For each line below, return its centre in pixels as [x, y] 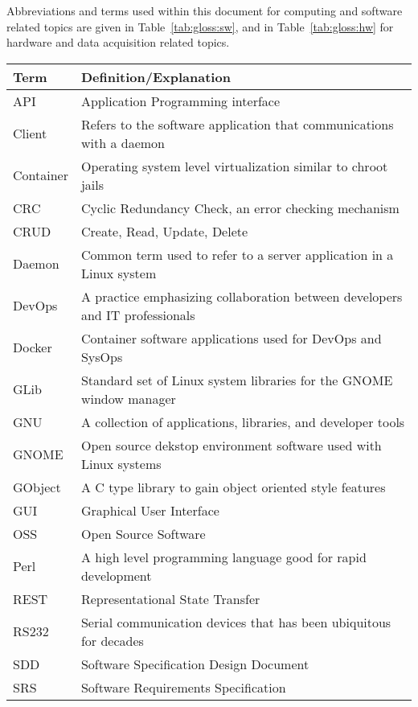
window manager [128, 398]
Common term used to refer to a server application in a [237, 254]
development [116, 575]
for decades [112, 640]
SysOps [102, 356]
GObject [37, 487]
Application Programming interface [180, 101]
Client [30, 134]
